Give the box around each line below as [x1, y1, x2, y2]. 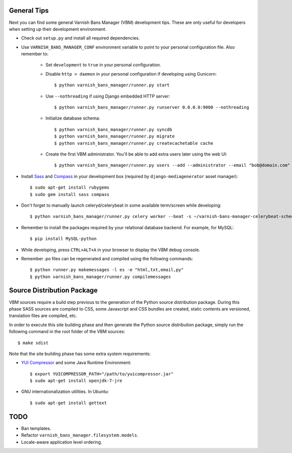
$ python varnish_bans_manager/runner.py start [54, 82, 170, 88]
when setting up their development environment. [9, 26, 107, 32]
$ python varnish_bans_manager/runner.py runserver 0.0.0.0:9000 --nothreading [54, 105, 249, 110]
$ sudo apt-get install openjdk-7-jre [30, 378, 123, 384]
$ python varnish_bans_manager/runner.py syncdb [54, 127, 172, 132]
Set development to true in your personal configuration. [45, 62, 161, 68]
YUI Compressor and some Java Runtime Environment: [21, 360, 131, 366]
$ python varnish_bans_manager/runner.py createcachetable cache [54, 140, 214, 146]
